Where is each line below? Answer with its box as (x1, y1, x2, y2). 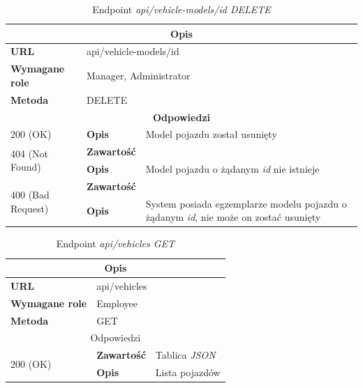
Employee (96, 295, 138, 310)
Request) (10, 201, 49, 215)
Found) (10, 160, 41, 174)
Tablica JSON (155, 348, 216, 362)
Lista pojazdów (155, 365, 221, 380)
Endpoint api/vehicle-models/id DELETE (92, 2, 271, 16)
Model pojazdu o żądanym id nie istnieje (145, 162, 320, 176)
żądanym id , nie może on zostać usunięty (145, 210, 321, 224)
